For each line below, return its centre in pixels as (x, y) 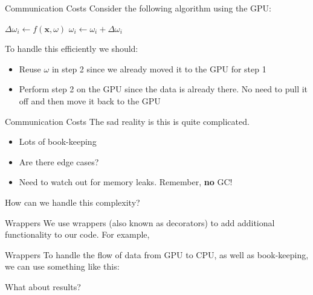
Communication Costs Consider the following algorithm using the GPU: (138, 8)
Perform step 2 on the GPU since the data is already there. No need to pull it (163, 89)
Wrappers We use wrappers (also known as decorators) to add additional (140, 222)
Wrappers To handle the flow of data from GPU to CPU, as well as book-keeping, (157, 254)
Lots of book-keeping (58, 141)
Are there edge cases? (59, 161)
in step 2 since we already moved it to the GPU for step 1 (159, 68)
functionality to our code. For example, (77, 234)
